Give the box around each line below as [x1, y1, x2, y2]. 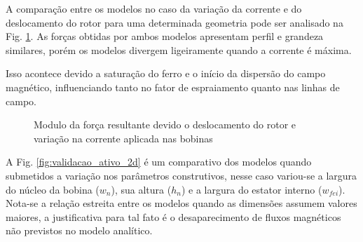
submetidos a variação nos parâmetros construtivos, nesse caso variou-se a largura [6, 168, 357, 182]
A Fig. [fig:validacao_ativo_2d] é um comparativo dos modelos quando [6, 154, 312, 169]
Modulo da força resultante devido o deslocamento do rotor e [34, 117, 296, 132]
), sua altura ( [111, 182, 172, 196]
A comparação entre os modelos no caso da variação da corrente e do [6, 1, 302, 15]
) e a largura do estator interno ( [181, 182, 322, 196]
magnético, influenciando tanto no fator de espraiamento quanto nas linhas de [6, 79, 340, 94]
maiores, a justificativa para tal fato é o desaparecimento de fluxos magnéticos [6, 209, 341, 224]
